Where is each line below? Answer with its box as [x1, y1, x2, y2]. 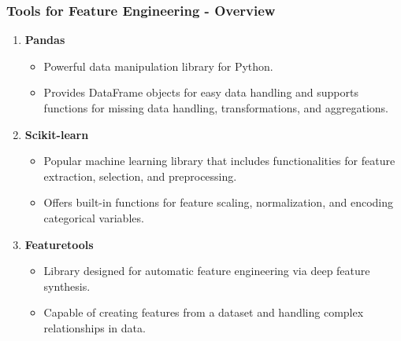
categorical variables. [43, 209, 144, 225]
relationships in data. [43, 319, 146, 335]
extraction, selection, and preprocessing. [43, 167, 237, 184]
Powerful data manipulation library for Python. [43, 57, 273, 74]
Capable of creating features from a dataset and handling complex [43, 304, 364, 321]
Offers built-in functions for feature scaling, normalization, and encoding [43, 194, 393, 211]
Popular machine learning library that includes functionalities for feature [43, 152, 395, 169]
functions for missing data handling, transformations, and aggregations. [43, 100, 389, 115]
